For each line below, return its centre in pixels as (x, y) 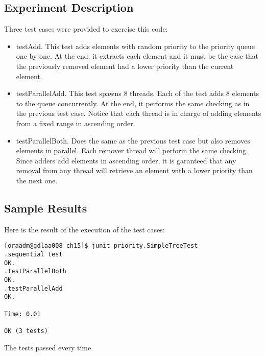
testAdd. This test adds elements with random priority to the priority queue (136, 46)
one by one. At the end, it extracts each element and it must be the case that (137, 56)
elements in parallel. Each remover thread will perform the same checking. (132, 150)
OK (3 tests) (26, 331)
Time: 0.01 (22, 314)
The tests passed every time (48, 347)
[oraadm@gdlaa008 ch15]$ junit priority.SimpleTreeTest (101, 246)
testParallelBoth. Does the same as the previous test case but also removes (133, 140)
